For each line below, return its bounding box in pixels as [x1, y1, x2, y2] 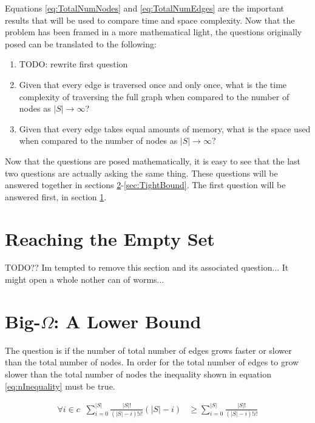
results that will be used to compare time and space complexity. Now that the [5, 13, 295, 26]
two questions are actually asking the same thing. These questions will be [5, 166, 278, 179]
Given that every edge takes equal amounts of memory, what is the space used [19, 122, 311, 135]
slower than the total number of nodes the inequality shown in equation [5, 367, 271, 380]
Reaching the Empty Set [5, 226, 215, 251]
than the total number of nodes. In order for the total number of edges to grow [5, 356, 299, 368]
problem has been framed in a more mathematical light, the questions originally [5, 25, 302, 38]
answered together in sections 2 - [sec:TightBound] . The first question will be [5, 178, 286, 191]
